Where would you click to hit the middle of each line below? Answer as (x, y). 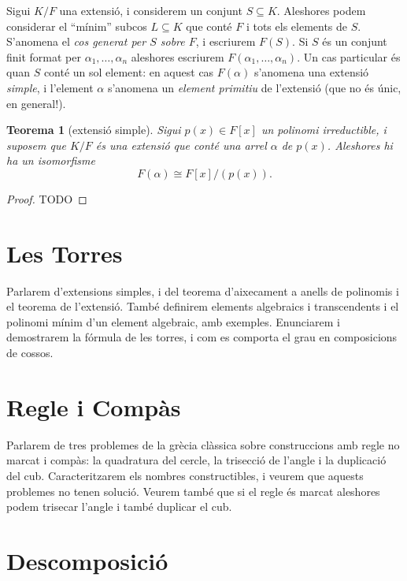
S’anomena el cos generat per (76, 41)
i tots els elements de (297, 26)
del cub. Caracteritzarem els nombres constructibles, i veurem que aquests (185, 475)
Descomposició (87, 560)
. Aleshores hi (360, 145)
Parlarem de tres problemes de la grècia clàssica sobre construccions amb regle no (203, 444)
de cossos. (30, 353)
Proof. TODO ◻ (47, 198)
